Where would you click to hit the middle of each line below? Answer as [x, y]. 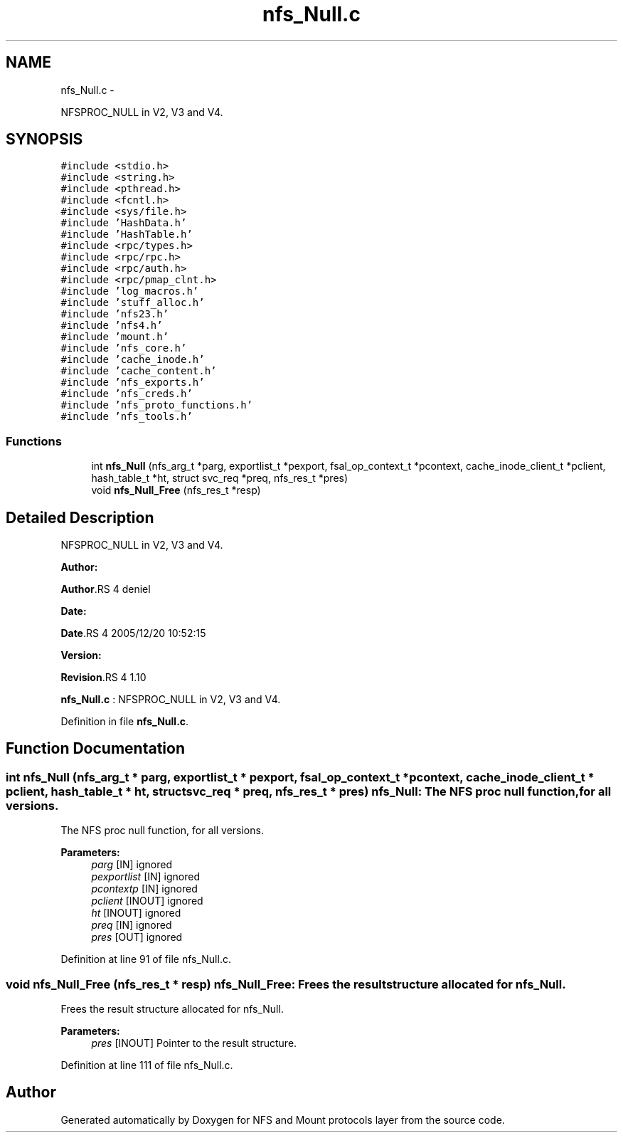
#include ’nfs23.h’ [115, 314]
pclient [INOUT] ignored [147, 901]
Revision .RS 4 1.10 [103, 678]
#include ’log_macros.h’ [130, 291]
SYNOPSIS [44, 139]
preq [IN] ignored [132, 925]
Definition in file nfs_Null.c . [125, 722]
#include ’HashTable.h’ [127, 235]
